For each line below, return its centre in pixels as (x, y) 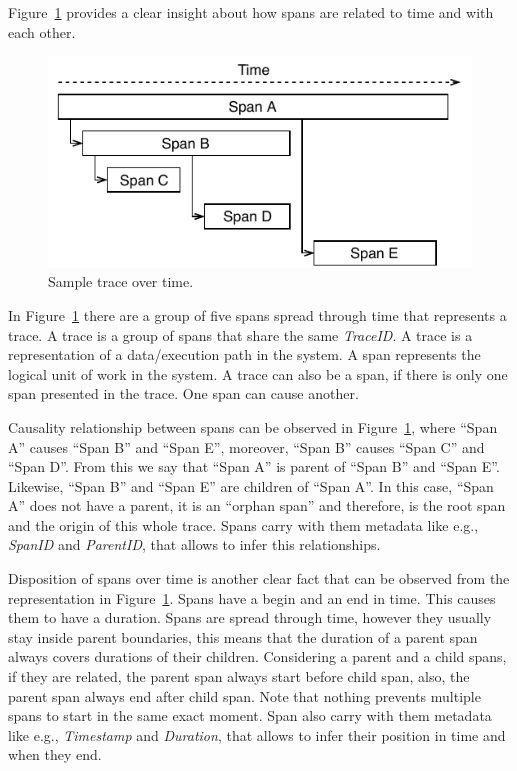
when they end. (55, 754)
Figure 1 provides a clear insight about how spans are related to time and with (251, 12)
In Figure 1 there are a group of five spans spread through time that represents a (257, 314)
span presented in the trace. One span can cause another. (183, 393)
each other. (42, 31)
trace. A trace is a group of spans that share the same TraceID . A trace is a (240, 334)
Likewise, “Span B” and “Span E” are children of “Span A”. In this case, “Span (251, 485)
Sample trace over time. (121, 281)
